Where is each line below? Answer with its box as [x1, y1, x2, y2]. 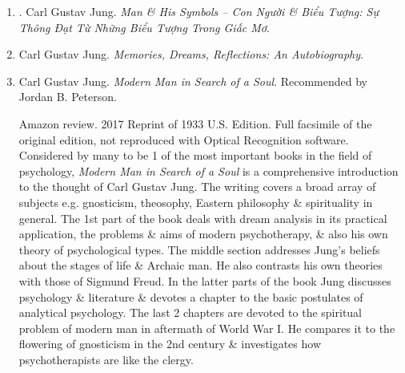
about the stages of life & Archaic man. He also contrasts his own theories [18, 257, 383, 274]
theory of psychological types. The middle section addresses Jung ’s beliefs [18, 241, 380, 257]
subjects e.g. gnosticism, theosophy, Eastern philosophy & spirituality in [18, 193, 373, 210]
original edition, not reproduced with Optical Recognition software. [18, 131, 349, 148]
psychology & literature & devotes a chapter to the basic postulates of [18, 288, 363, 305]
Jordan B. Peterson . [18, 88, 117, 105]
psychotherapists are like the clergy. [18, 351, 194, 367]
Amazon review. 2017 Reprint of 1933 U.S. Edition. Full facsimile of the [18, 115, 372, 132]
